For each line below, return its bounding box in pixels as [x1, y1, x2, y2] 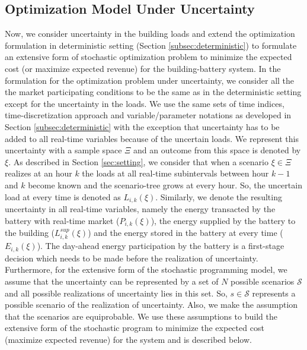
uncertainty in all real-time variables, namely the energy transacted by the [5, 202, 276, 215]
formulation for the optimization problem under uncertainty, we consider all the [5, 74, 295, 86]
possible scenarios [231, 275, 295, 288]
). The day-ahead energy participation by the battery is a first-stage [37, 239, 284, 252]
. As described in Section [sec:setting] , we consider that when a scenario [8, 155, 268, 168]
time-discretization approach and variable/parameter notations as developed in [5, 109, 292, 121]
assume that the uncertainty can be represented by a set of [5, 275, 219, 288]
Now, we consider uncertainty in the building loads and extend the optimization [5, 27, 295, 40]
